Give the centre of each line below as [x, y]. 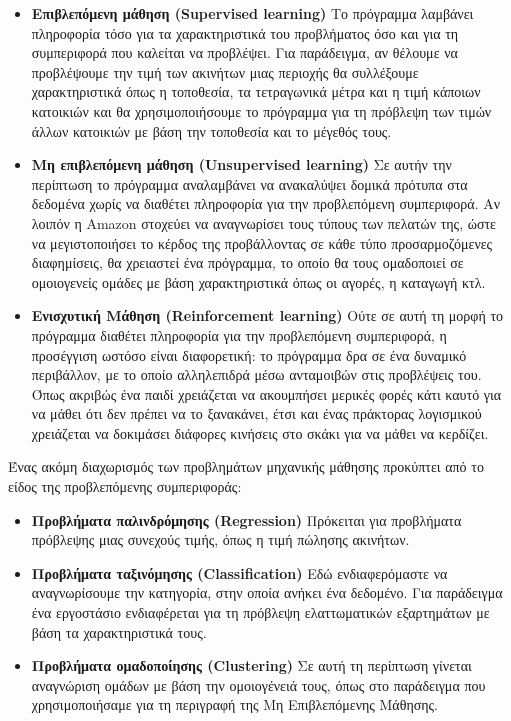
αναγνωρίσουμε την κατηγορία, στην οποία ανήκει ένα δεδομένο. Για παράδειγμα [267, 592]
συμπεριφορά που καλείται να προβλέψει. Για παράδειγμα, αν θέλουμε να [244, 52]
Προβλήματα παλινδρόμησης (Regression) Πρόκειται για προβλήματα [246, 519]
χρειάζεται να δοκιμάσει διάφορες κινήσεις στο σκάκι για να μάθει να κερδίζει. [260, 432]
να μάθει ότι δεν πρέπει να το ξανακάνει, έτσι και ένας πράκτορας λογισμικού [256, 413]
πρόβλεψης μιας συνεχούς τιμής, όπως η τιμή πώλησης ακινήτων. [220, 539]
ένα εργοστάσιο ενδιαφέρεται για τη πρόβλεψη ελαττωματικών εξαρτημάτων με [260, 612]
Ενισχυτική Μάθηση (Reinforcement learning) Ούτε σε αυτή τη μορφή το [267, 315]
